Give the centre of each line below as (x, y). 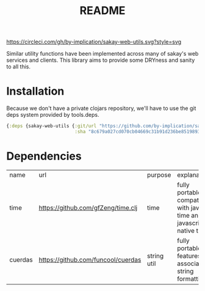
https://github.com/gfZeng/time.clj (88, 207)
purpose (159, 175)
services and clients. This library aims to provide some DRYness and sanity (101, 60)
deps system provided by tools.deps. (53, 115)
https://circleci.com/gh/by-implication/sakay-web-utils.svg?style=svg (94, 42)
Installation (35, 91)
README (103, 11)
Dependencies (44, 156)
